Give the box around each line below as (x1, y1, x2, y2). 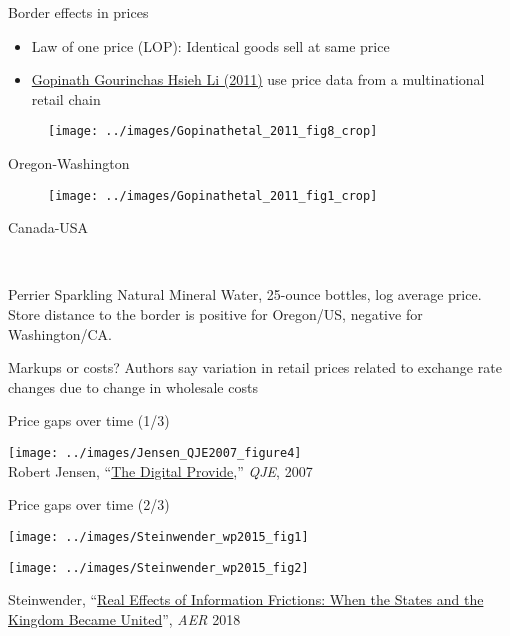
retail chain (31, 88, 101, 109)
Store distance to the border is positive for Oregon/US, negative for (8, 304, 423, 325)
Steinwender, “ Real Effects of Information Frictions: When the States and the (8, 589, 484, 610)
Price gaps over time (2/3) (8, 494, 170, 515)
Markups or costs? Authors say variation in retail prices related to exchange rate (8, 357, 502, 378)
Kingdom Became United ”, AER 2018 (8, 608, 241, 629)
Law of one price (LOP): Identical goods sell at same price (31, 35, 390, 56)
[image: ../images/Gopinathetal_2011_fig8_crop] (48, 124, 378, 139)
